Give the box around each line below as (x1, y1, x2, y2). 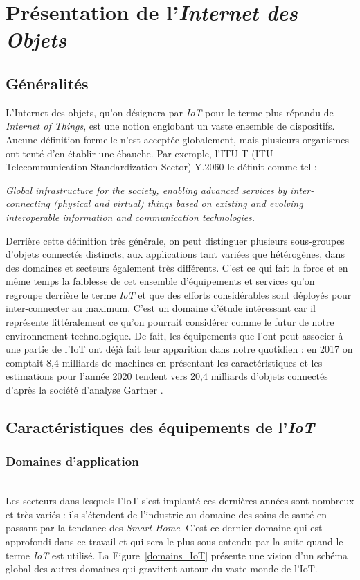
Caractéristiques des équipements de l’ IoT (6, 416, 315, 438)
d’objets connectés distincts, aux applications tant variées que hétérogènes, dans (6, 247, 345, 261)
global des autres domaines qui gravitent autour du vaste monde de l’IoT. (6, 561, 318, 576)
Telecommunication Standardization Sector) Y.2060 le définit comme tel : (6, 159, 318, 174)
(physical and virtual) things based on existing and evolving (53, 196, 303, 211)
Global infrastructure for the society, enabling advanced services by (6, 182, 287, 197)
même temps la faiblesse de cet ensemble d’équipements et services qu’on (6, 274, 315, 288)
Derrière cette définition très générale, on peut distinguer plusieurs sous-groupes (6, 233, 345, 247)
